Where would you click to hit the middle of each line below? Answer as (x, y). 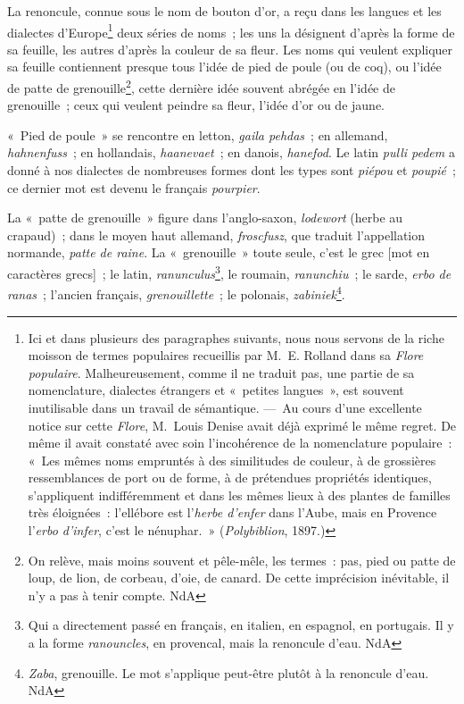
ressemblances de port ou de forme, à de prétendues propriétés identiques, (230, 478)
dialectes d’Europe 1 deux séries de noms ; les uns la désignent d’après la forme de (231, 30)
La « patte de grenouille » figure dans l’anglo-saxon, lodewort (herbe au (205, 218)
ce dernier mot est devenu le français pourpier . (134, 187)
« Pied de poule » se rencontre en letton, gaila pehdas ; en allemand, (198, 134)
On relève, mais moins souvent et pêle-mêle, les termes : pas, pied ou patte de (242, 560)
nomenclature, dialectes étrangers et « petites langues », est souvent (216, 390)
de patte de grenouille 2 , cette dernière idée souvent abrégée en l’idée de (201, 86)
